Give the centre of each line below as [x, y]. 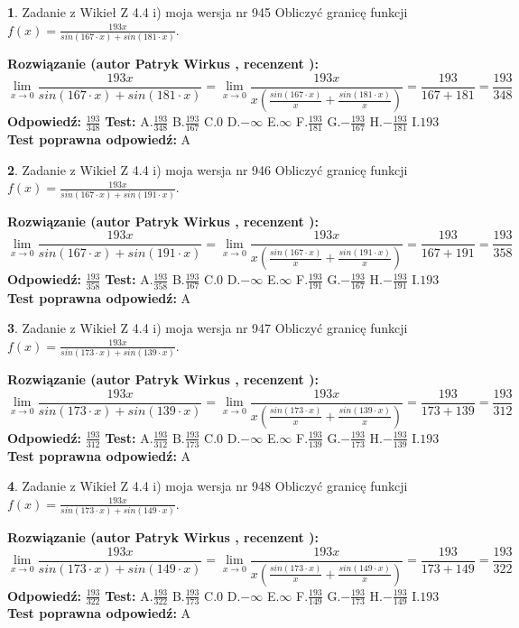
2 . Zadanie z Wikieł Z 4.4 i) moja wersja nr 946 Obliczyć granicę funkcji [208, 169]
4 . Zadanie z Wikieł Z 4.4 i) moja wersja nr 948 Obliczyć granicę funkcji [208, 486]
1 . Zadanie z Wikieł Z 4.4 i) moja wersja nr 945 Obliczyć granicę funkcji [208, 12]
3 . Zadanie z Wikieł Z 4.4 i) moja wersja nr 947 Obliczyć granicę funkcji [208, 328]
